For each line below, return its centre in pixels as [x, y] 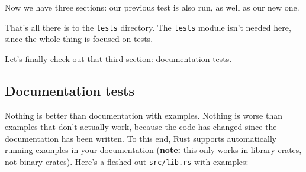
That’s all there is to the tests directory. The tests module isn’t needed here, [148, 27]
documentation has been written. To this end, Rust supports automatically [141, 138]
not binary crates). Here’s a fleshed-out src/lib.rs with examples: [127, 162]
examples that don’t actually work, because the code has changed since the [141, 127]
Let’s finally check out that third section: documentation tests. [118, 58]
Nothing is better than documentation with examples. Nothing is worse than [144, 115]
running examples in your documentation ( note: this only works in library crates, [153, 150]
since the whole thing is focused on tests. [79, 39]
